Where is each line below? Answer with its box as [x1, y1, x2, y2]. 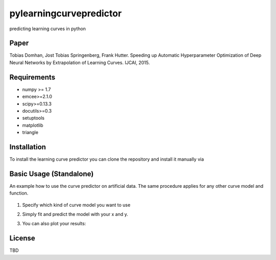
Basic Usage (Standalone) [9, 169, 94, 178]
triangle [22, 129, 38, 136]
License [9, 234, 35, 243]
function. [9, 190, 29, 197]
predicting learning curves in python [9, 26, 86, 32]
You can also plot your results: [22, 221, 86, 227]
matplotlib [22, 122, 43, 128]
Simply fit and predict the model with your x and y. [22, 211, 128, 218]
